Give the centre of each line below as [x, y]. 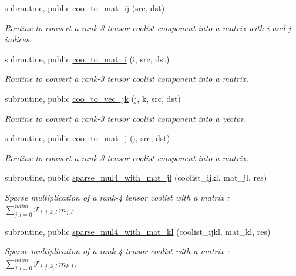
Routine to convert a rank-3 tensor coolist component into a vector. [126, 118]
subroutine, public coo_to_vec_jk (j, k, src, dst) [93, 98]
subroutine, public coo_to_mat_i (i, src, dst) [87, 59]
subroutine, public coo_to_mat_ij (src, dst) [85, 8]
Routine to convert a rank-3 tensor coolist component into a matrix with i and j [148, 27]
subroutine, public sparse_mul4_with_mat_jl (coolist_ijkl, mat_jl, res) [136, 177]
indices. [18, 39]
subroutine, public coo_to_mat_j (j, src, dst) [88, 138]
